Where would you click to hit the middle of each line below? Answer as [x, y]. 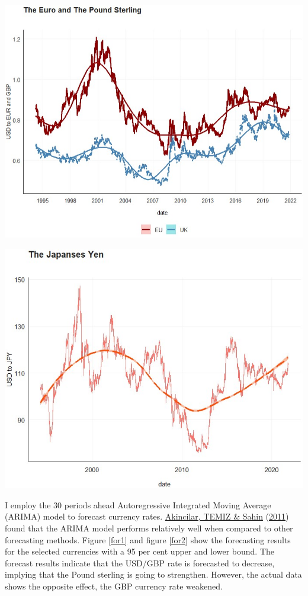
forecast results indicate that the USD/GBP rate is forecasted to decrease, [140, 563]
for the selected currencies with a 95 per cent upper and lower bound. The [139, 551]
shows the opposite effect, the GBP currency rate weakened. [114, 586]
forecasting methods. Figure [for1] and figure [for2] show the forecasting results [148, 539]
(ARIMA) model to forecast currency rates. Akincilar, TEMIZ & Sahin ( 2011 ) [147, 516]
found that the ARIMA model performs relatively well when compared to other [149, 528]
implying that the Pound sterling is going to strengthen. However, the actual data [153, 574]
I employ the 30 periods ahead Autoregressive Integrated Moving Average [138, 504]
